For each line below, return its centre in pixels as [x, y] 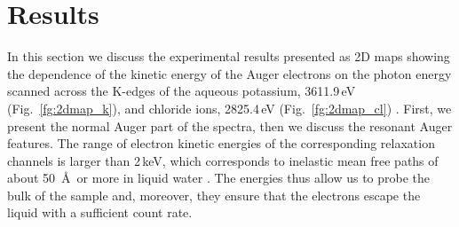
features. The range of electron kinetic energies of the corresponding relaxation [221, 143]
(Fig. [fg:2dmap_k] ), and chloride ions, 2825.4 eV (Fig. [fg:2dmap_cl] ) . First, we [229, 108]
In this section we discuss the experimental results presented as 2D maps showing [229, 56]
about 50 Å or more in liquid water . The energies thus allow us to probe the [219, 178]
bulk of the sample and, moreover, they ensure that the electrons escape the [214, 195]
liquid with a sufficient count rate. [100, 212]
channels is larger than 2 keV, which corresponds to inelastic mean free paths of [223, 160]
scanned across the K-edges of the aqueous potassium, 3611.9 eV [182, 91]
